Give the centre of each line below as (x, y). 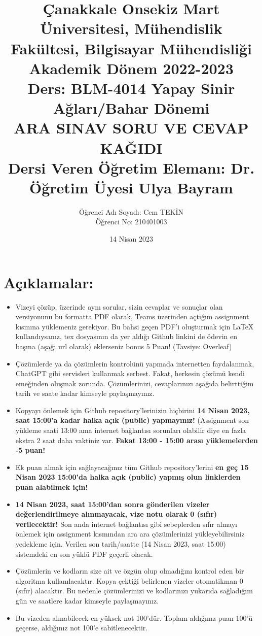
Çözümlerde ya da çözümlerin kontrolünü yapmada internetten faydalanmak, (135, 363)
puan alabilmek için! (52, 487)
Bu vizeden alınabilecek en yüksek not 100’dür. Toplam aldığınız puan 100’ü (134, 617)
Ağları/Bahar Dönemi (131, 108)
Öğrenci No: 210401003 (131, 222)
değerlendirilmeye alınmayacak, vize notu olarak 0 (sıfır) (116, 514)
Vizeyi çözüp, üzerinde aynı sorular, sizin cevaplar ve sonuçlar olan (119, 306)
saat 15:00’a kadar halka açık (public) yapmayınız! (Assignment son (132, 420)
